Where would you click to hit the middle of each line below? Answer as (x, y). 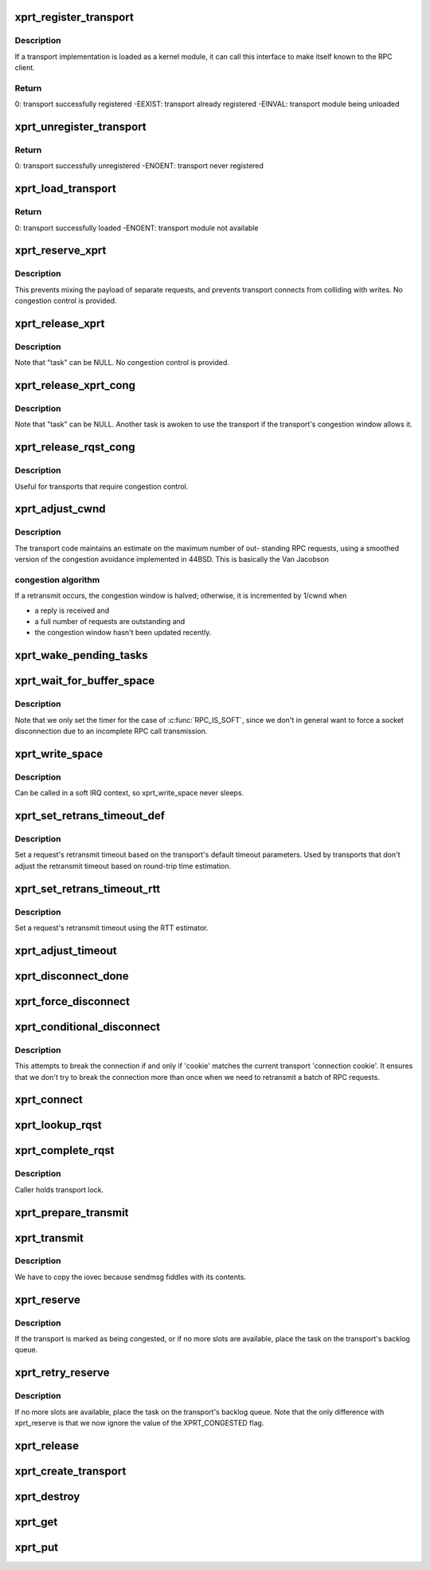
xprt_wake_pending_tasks (81, 655)
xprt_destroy (47, 1496)
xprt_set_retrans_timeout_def (90, 816)
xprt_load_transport (66, 188)
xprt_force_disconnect (72, 1001)
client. (25, 68)
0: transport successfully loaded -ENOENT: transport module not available (137, 228)
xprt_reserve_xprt (61, 251)
